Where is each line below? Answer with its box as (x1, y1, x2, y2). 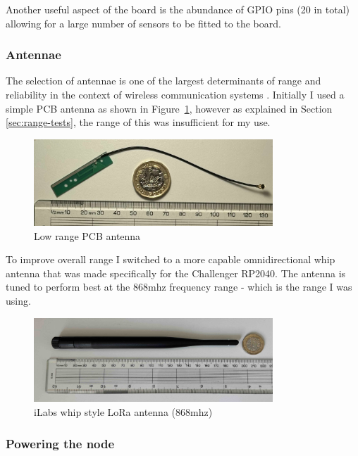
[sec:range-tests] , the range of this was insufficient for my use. (6, 115, 271, 129)
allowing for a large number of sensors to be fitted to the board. (6, 15, 281, 30)
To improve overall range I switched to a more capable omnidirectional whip (6, 252, 335, 267)
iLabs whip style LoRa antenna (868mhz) (34, 405, 213, 419)
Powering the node (6, 434, 115, 452)
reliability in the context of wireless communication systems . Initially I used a (6, 87, 345, 101)
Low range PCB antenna (34, 228, 141, 243)
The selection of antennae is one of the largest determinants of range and (6, 73, 321, 88)
